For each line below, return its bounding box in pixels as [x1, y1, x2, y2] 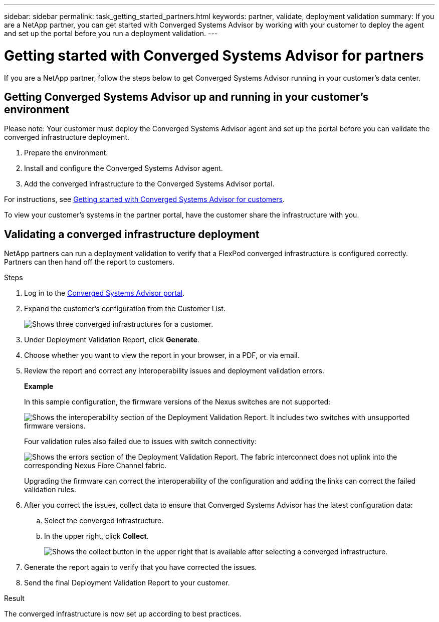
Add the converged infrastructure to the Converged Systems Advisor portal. [24, 179, 275, 188]
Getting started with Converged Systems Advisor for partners [4, 47, 424, 64]
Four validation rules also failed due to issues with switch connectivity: [24, 437, 257, 446]
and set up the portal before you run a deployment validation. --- [4, 29, 218, 38]
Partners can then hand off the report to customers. [4, 258, 174, 267]
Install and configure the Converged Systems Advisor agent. [24, 164, 223, 173]
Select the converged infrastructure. [44, 516, 164, 525]
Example [24, 382, 54, 391]
